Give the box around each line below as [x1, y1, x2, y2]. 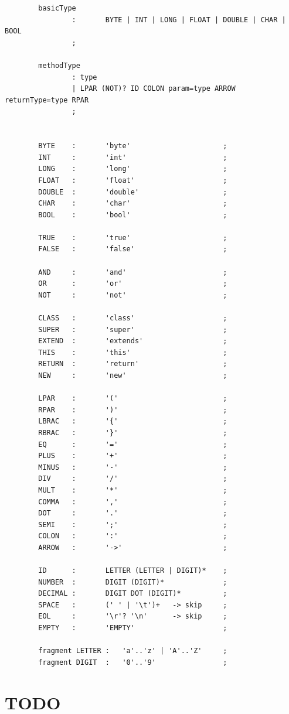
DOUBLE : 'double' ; [38, 187, 227, 196]
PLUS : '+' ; [38, 452, 227, 460]
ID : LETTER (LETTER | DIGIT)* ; [38, 566, 227, 575]
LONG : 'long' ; [38, 165, 227, 173]
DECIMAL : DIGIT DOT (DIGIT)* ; [38, 589, 227, 598]
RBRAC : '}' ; [38, 428, 227, 437]
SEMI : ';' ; [38, 520, 227, 529]
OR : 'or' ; [38, 279, 227, 288]
